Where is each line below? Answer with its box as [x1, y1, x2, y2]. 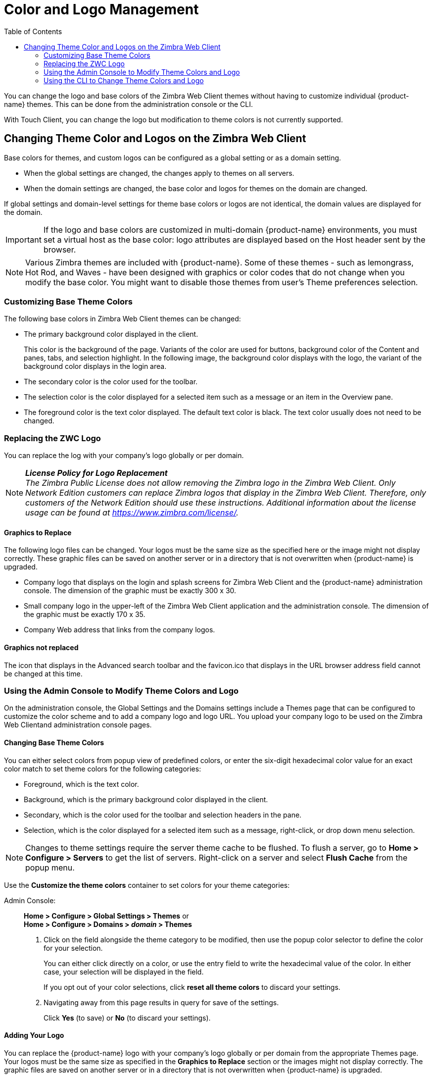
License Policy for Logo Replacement [25, 468, 168, 478]
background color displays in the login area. [24, 362, 167, 371]
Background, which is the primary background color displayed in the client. [24, 795, 268, 804]
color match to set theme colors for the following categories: [4, 764, 201, 773]
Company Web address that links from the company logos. [24, 625, 215, 634]
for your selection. [44, 943, 103, 952]
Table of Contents [4, 27, 62, 36]
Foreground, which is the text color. [24, 779, 139, 788]
